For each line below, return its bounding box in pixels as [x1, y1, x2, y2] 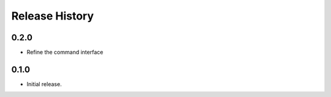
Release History [11, 9, 94, 23]
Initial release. [26, 80, 62, 88]
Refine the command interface [26, 49, 104, 56]
